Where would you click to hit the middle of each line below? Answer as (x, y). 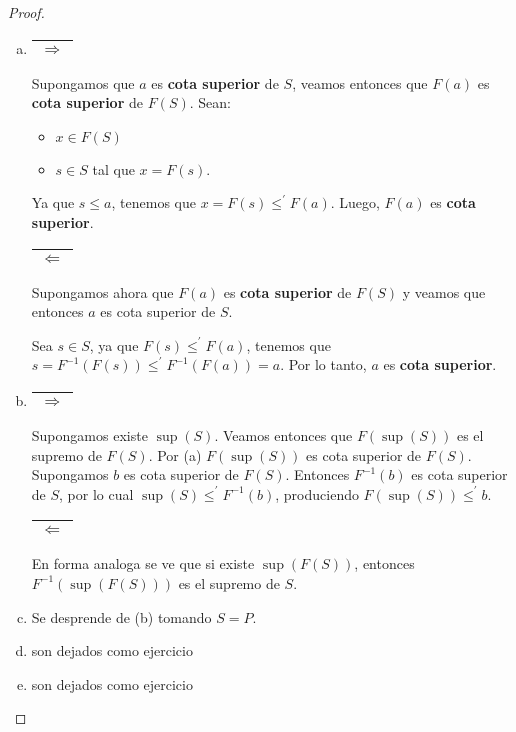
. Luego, (355, 202)
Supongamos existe (89, 434)
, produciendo (317, 493)
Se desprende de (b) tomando (121, 616)
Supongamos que (83, 82)
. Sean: (210, 102)
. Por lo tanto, (323, 364)
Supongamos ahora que (102, 291)
